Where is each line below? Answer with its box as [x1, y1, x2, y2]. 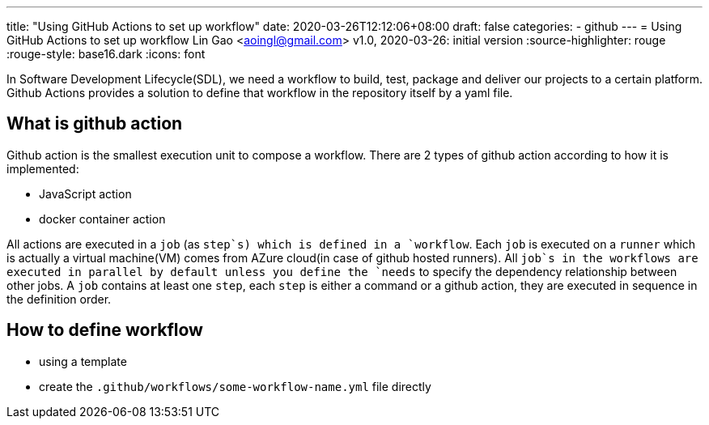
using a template [39, 354, 127, 368]
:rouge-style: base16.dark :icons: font [6, 47, 206, 61]
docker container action [39, 211, 166, 226]
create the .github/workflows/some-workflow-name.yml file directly [39, 379, 431, 393]
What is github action [6, 113, 183, 134]
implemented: [6, 161, 79, 176]
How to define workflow [6, 320, 203, 341]
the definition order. [6, 291, 112, 306]
